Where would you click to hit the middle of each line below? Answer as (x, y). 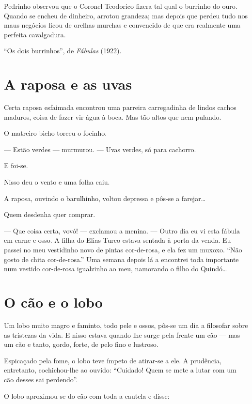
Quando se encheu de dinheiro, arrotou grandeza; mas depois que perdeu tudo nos (126, 15)
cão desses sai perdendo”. (41, 379)
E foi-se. (16, 165)
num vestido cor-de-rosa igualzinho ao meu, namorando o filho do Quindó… (116, 269)
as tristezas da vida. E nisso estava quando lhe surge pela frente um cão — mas (122, 334)
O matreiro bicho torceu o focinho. (55, 133)
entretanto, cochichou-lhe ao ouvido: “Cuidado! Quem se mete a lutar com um (120, 370)
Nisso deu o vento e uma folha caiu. (57, 182)
